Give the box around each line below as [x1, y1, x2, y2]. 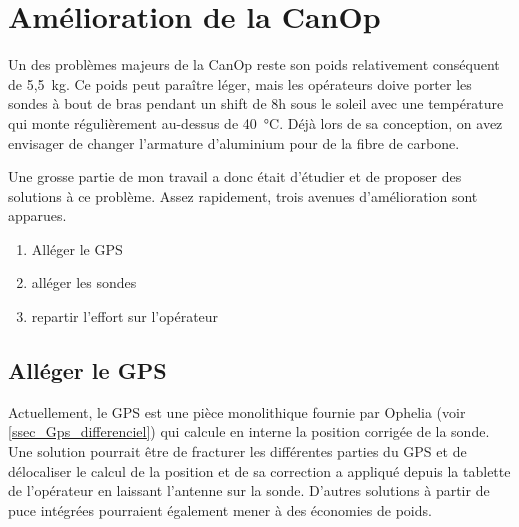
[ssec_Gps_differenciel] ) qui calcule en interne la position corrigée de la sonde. [8, 421, 490, 442]
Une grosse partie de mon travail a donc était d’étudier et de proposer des [8, 166, 462, 187]
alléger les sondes [31, 272, 137, 293]
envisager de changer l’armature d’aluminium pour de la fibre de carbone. [8, 132, 460, 153]
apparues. [8, 205, 67, 226]
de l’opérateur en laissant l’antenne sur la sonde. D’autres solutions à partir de [8, 480, 490, 501]
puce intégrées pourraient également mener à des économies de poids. [8, 499, 432, 520]
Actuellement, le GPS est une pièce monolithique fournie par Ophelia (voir [8, 401, 466, 422]
